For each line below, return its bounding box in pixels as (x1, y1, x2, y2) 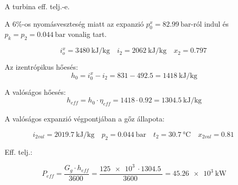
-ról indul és (191, 18, 229, 29)
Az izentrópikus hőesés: (5, 61, 78, 72)
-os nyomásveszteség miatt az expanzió (22, 18, 144, 29)
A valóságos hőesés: (5, 86, 66, 97)
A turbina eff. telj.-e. (5, 1, 70, 11)
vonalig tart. (67, 29, 107, 39)
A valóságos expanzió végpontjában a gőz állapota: (5, 113, 164, 124)
